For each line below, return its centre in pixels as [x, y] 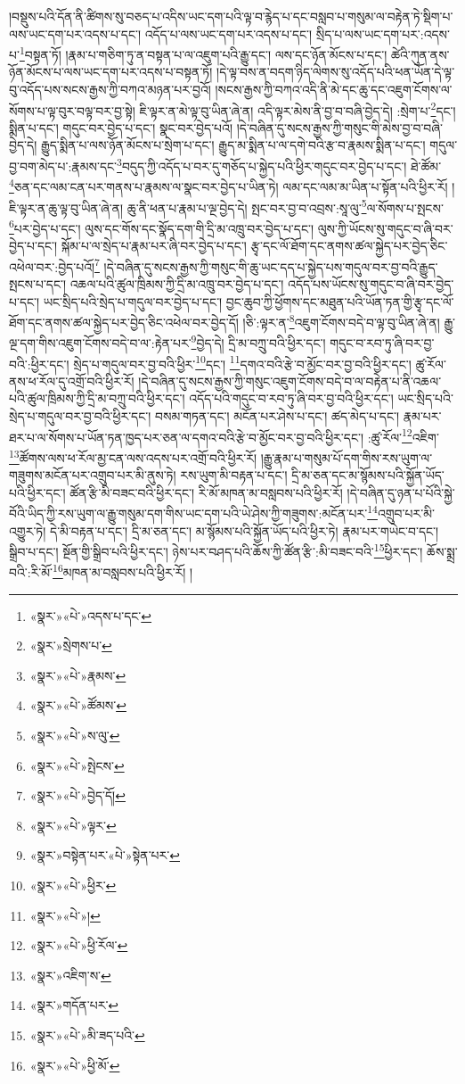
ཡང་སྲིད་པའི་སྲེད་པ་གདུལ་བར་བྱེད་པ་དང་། [133, 301]
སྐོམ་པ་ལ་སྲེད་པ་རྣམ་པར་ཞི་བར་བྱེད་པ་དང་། [154, 246]
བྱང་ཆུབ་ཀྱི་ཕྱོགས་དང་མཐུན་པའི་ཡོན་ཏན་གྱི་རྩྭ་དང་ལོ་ [340, 301]
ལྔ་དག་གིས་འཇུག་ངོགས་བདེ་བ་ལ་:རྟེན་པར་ [100, 343]
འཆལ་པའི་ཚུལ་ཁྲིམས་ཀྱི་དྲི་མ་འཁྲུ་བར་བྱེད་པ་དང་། [177, 283]
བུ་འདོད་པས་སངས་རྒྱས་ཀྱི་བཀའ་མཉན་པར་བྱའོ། [110, 90]
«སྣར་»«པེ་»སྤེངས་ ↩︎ [77, 765]
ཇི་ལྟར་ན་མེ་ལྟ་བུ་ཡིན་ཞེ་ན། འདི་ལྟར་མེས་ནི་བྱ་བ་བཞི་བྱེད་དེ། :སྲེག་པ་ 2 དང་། [298, 109]
